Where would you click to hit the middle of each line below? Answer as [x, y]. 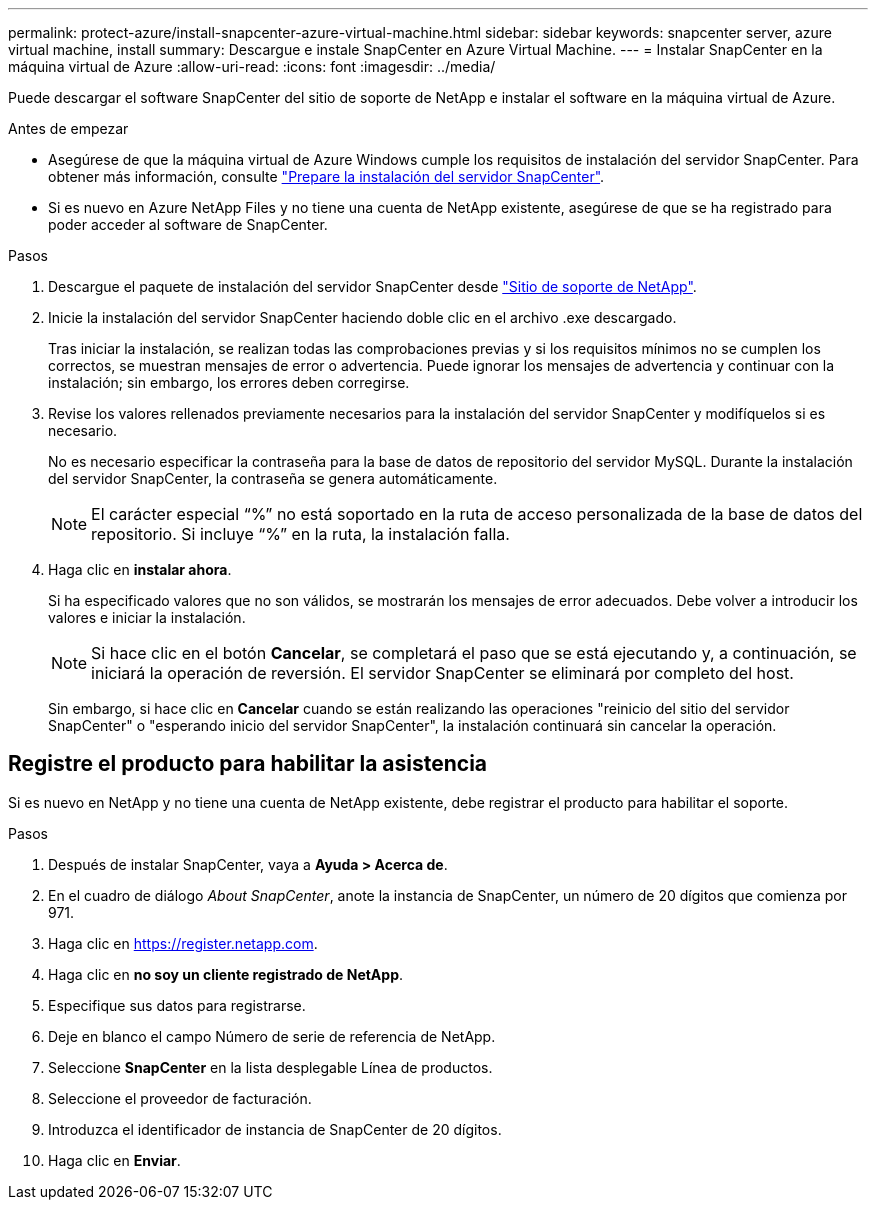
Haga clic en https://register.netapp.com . [183, 943]
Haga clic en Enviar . [114, 1160]
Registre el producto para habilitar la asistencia [248, 764]
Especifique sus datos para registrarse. [177, 1005]
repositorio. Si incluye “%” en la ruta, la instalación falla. [300, 534]
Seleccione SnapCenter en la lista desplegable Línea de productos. [270, 1067]
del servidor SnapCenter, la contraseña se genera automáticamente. [273, 478]
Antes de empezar [68, 128]
